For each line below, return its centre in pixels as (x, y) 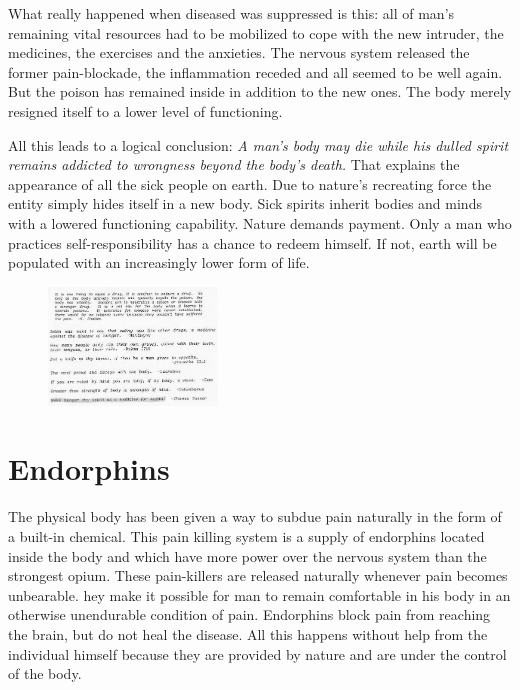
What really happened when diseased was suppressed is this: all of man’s (231, 13)
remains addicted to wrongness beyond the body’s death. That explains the (234, 164)
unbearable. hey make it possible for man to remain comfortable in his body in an (259, 594)
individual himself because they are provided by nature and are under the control (257, 653)
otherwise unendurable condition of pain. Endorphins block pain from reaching (249, 614)
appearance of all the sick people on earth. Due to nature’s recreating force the (250, 183)
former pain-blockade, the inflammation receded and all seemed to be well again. (255, 71)
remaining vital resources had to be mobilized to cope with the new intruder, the (256, 32)
